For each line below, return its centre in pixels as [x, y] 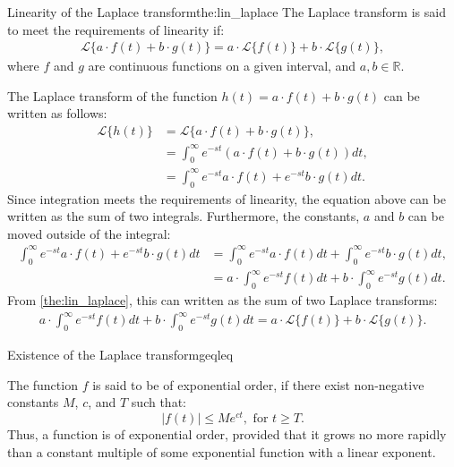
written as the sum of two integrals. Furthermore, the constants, [184, 216]
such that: [158, 402]
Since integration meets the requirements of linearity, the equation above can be [227, 198]
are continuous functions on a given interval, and [222, 66]
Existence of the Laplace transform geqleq [120, 355]
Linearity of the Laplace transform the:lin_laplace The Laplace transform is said [227, 12]
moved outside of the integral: [89, 233]
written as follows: [57, 113]
